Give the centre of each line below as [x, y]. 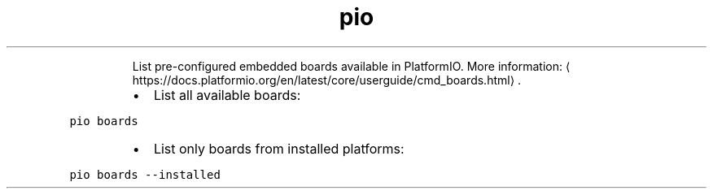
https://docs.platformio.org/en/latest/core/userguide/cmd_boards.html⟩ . [327, 80]
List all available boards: [227, 95]
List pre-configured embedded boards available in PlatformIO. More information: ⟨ [351, 66]
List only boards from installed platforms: [279, 148]
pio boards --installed [145, 174]
